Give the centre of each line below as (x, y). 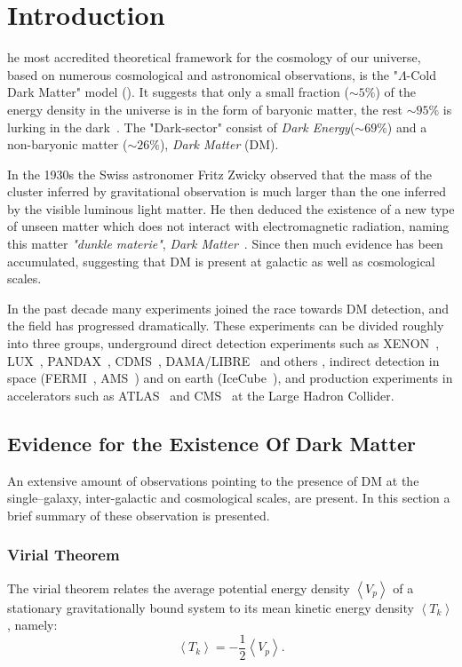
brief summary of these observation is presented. (139, 515)
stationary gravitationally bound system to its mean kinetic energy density (211, 607)
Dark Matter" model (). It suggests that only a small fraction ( (179, 92)
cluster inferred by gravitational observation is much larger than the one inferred (227, 191)
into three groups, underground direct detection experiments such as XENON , (223, 343)
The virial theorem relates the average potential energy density (179, 588)
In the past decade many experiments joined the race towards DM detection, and (228, 308)
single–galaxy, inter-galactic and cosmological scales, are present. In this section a (229, 498)
